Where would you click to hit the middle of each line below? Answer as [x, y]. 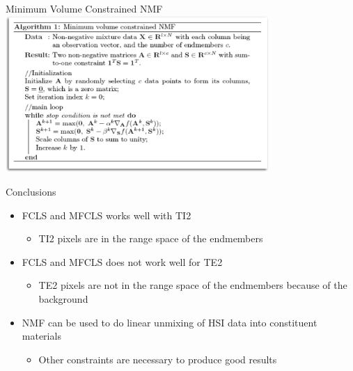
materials [41, 336]
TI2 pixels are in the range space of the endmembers [151, 238]
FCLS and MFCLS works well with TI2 [107, 215]
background [63, 298]
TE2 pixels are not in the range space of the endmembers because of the [193, 285]
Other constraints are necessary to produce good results [158, 359]
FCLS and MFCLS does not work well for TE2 [122, 261]
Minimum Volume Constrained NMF [84, 8]
